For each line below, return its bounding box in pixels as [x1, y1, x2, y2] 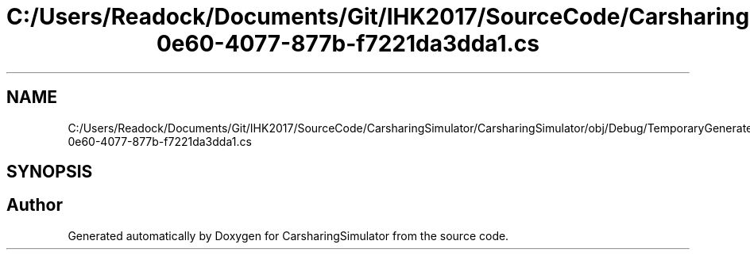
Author [6, 195, 63, 216]
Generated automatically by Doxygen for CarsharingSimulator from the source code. [68, 228, 509, 243]
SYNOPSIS [6, 162, 93, 182]
